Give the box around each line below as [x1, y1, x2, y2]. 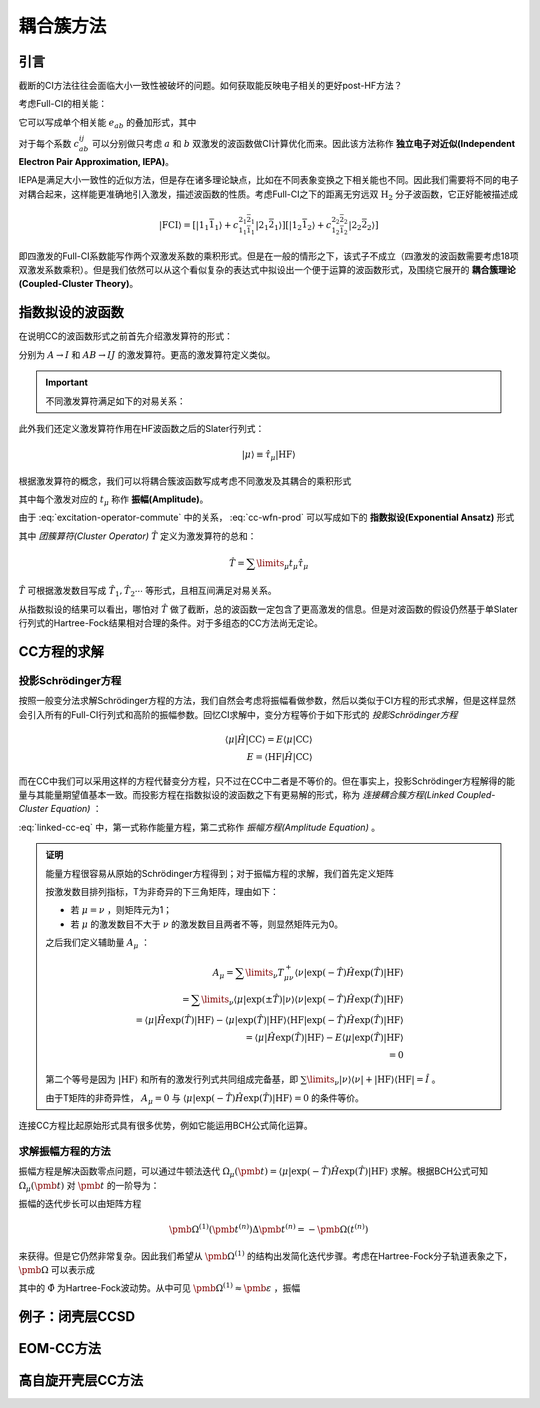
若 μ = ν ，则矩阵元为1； [70, 904, 173, 916]
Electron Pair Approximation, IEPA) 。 [18, 155, 175, 167]
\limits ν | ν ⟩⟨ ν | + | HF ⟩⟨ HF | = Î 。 [306, 1073, 441, 1088]
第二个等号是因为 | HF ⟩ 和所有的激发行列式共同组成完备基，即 [45, 1073, 299, 1085]
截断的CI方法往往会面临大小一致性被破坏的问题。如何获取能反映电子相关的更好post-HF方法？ [18, 80, 403, 92]
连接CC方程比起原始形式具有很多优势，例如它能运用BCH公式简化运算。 [18, 1120, 314, 1132]
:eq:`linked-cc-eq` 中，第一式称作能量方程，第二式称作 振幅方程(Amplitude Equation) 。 [18, 821, 380, 833]
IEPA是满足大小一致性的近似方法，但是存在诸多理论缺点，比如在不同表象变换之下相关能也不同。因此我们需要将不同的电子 [18, 174, 519, 186]
